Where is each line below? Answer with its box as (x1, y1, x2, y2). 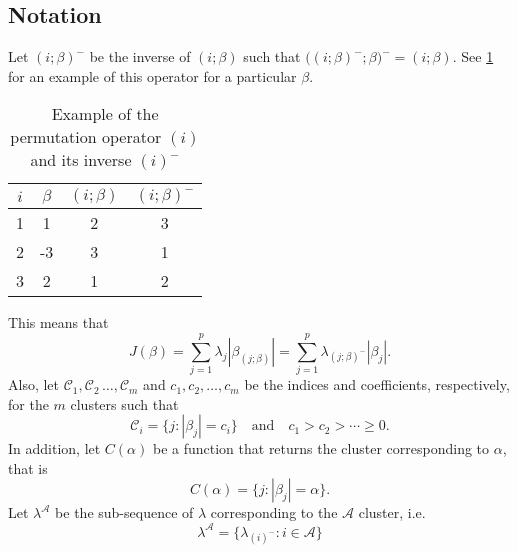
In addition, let (8, 438, 101, 459)
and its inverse (30, 148, 132, 172)
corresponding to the (210, 502, 338, 523)
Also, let (8, 374, 60, 395)
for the (8, 393, 49, 414)
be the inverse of (89, 46, 191, 67)
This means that (8, 312, 109, 333)
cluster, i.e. (358, 502, 426, 523)
